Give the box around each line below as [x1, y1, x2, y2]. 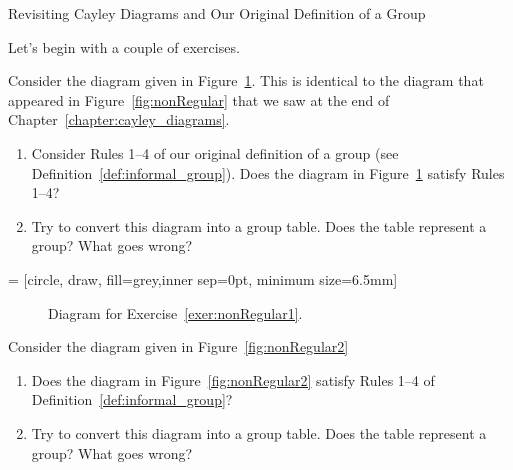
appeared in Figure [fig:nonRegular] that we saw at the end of [8, 89, 390, 110]
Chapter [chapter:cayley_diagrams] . [8, 109, 230, 130]
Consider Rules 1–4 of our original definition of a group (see [31, 142, 399, 163]
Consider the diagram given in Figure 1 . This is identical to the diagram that [8, 70, 484, 91]
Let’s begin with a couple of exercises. [8, 36, 240, 57]
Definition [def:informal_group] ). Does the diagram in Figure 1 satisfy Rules [31, 162, 505, 183]
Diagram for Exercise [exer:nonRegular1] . [48, 302, 303, 323]
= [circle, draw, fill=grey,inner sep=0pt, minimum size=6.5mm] [8, 268, 398, 289]
